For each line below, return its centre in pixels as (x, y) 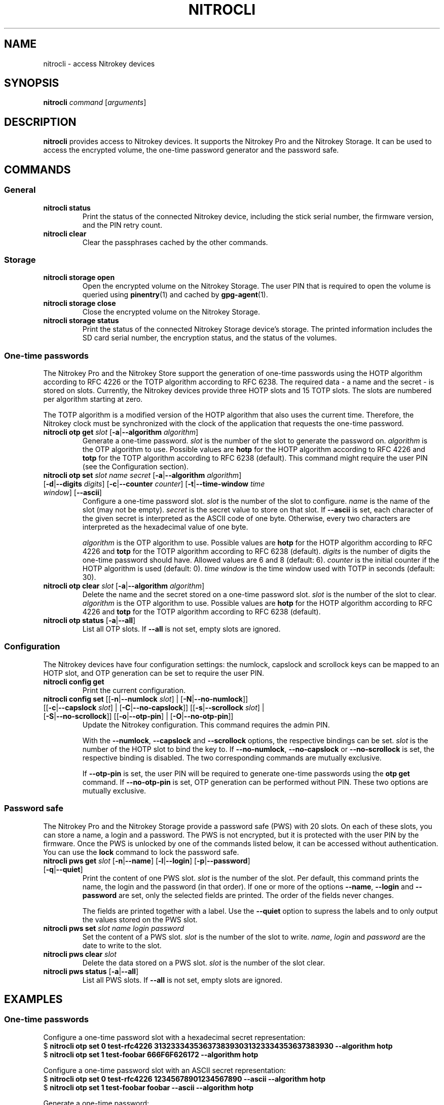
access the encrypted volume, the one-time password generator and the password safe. (191, 150)
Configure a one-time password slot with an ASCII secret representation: (164, 1070)
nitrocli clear (65, 233)
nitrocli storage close (80, 303)
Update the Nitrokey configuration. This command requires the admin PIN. (206, 724)
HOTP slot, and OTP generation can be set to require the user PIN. (154, 673)
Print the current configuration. (134, 690)
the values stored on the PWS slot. (140, 919)
